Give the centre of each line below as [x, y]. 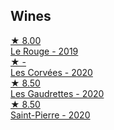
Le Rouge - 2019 [44, 51]
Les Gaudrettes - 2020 [57, 93]
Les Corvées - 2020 [51, 72]
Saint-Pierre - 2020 [50, 115]
